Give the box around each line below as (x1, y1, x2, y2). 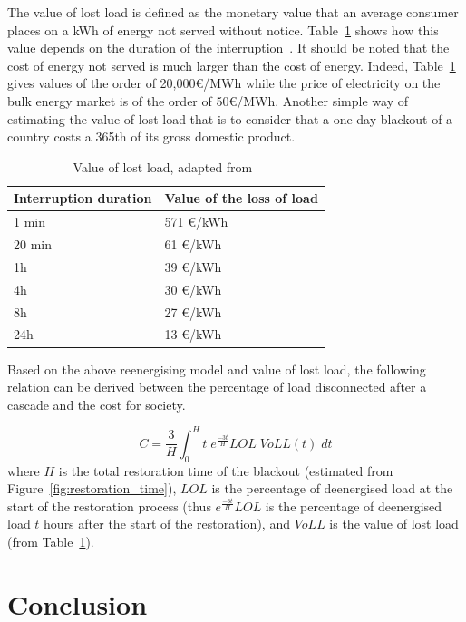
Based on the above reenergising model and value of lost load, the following (7, 359, 426, 378)
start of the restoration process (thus (7, 496, 211, 515)
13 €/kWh (164, 325, 222, 344)
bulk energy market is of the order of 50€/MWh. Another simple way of (7, 91, 408, 110)
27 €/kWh (164, 302, 222, 321)
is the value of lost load (329, 514, 459, 533)
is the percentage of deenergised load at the (211, 479, 453, 498)
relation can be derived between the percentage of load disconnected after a (7, 377, 427, 396)
